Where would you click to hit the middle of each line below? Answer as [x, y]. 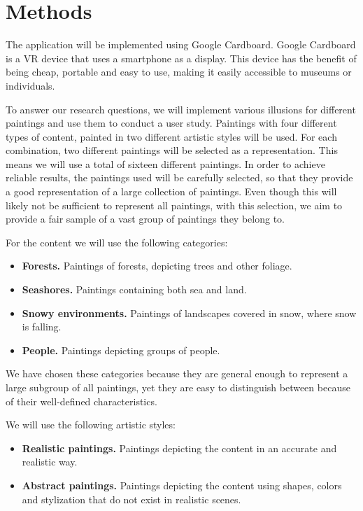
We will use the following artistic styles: [91, 425]
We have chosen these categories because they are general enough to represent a [177, 373]
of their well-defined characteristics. [81, 401]
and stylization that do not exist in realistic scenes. [131, 499]
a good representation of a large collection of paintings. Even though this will [171, 191]
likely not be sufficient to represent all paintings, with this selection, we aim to [174, 205]
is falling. [42, 327]
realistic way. [50, 462]
